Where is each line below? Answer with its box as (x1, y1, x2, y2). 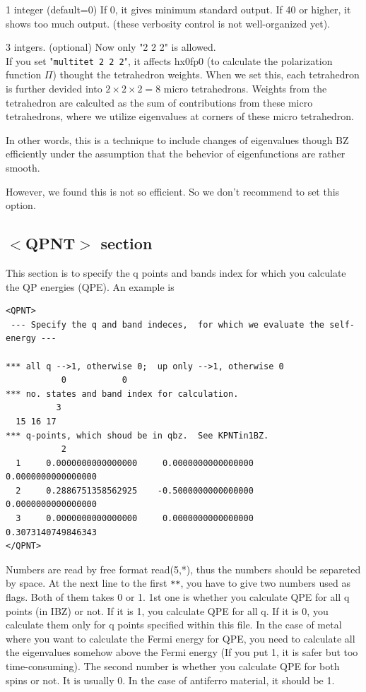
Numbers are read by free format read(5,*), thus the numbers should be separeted (6, 561, 361, 576)
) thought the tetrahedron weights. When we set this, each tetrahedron (52, 67, 360, 82)
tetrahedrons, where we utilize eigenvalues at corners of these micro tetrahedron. (6, 109, 354, 124)
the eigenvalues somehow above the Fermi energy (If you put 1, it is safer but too (6, 645, 358, 660)
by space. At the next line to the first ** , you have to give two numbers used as (6, 575, 351, 590)
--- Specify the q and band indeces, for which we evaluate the (11, 319, 325, 330)
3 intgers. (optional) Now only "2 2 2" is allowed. (6, 40, 216, 54)
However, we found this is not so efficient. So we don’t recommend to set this (6, 184, 340, 198)
